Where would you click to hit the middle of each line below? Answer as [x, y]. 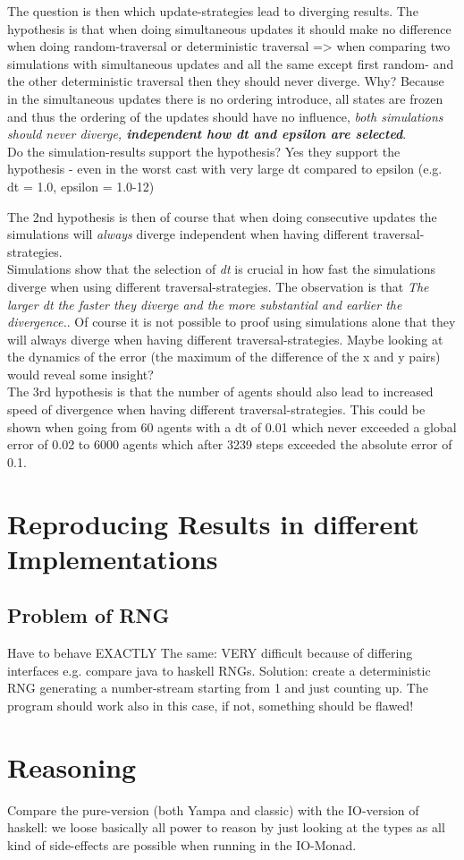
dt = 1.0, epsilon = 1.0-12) [81, 186]
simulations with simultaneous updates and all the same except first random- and [231, 63]
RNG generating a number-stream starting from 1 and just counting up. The [218, 688]
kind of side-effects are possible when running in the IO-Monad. [182, 844]
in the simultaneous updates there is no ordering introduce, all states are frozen [225, 98]
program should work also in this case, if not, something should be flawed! [211, 705]
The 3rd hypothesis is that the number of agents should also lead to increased [220, 392]
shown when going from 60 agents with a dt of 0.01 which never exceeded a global [232, 426]
